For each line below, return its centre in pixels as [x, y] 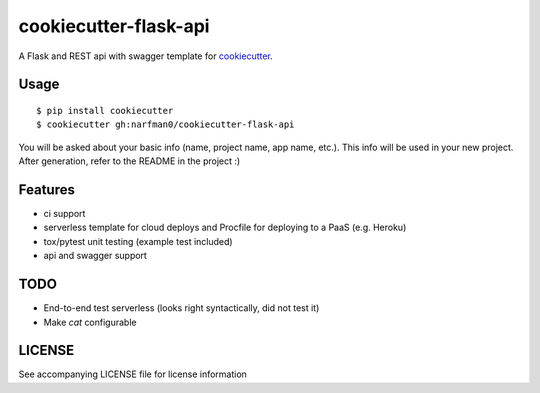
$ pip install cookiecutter [105, 110]
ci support [64, 214]
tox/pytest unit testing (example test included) [138, 241]
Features [46, 189]
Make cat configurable [90, 322]
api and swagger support [95, 256]
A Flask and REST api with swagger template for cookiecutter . [146, 56]
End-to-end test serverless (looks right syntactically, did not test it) [181, 308]
